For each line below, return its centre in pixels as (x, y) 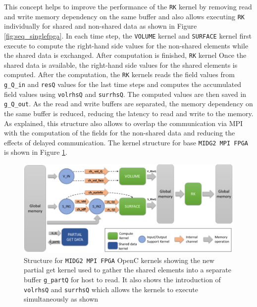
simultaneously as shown (61, 299)
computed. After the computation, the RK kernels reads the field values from (119, 74)
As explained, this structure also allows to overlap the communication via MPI (124, 123)
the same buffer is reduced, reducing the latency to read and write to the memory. (129, 113)
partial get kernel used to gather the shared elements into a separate (128, 270)
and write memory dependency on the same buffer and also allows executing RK (124, 16)
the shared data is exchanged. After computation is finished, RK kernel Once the (125, 55)
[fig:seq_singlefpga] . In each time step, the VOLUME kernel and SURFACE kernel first (128, 35)
